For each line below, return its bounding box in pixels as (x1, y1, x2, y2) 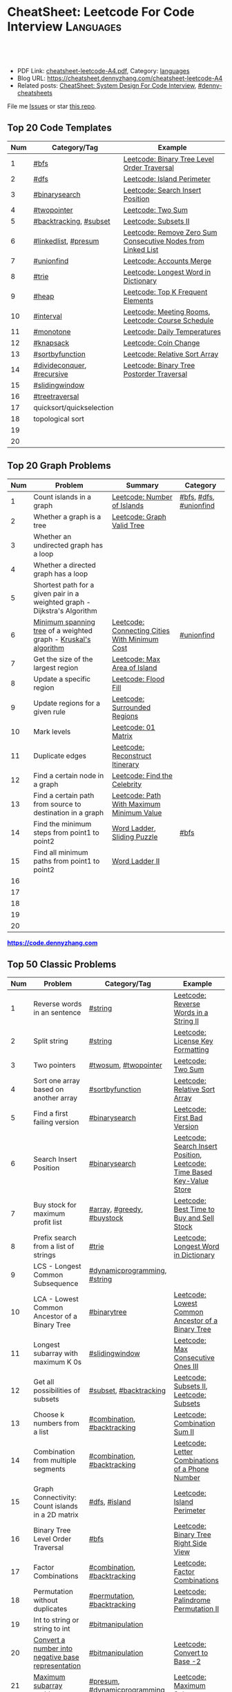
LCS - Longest (33, 1261, 81, 1271)
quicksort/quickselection (33, 402, 114, 412)
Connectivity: (33, 1492, 77, 1502)
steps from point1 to (33, 828, 100, 837)
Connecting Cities (111, 625, 171, 635)
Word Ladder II (111, 856, 160, 866)
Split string (33, 1036, 69, 1046)
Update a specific (33, 674, 91, 683)
